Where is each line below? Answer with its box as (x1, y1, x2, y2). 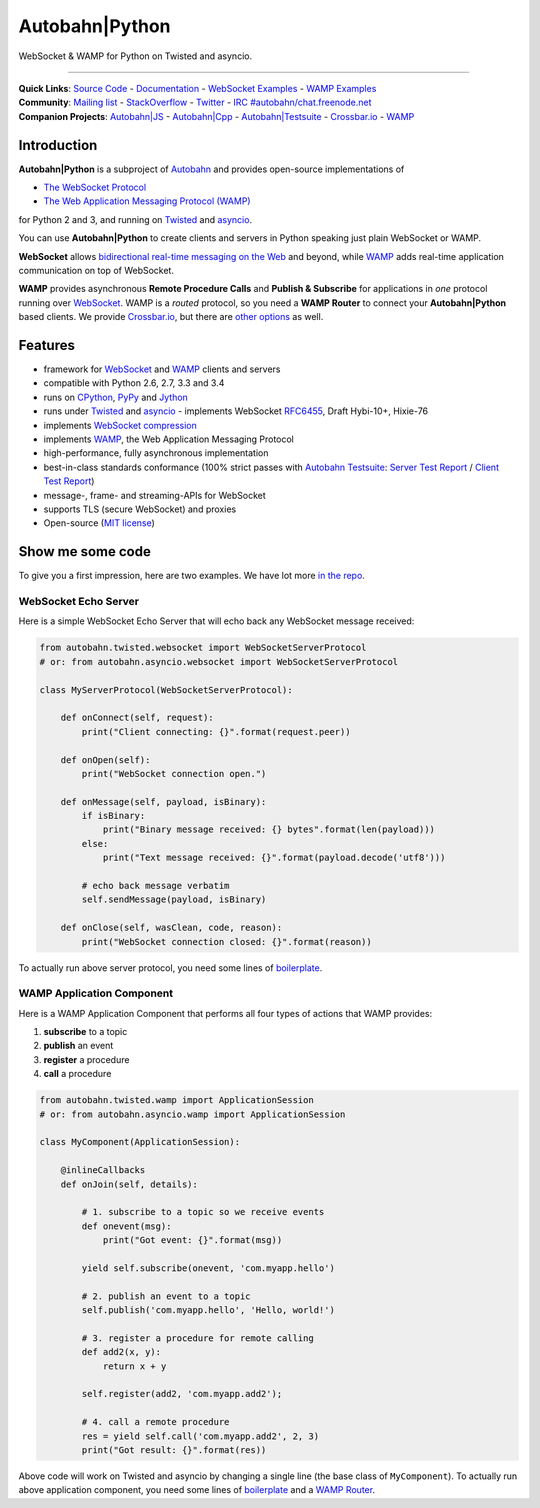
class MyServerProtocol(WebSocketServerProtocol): (39, 684, 294, 695)
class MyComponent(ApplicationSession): (39, 1136, 240, 1148)
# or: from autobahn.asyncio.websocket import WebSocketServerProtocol (39, 656, 399, 667)
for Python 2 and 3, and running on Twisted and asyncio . (18, 213, 253, 225)
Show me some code (18, 543, 152, 560)
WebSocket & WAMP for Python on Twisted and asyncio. (18, 50, 253, 62)
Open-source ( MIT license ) (43, 517, 155, 529)
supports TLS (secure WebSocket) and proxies (43, 503, 237, 515)
